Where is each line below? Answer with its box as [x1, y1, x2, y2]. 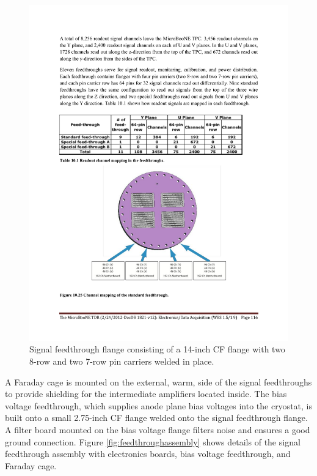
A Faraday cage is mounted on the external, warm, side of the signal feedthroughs [5, 375, 312, 388]
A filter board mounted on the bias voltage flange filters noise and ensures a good [5, 423, 310, 436]
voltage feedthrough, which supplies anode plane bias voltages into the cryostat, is [5, 399, 312, 412]
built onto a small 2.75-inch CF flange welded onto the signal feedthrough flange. [5, 411, 308, 424]
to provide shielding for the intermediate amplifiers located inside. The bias [5, 387, 287, 400]
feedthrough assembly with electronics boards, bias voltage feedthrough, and [5, 447, 291, 460]
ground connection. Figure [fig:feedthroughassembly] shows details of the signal [5, 435, 301, 448]
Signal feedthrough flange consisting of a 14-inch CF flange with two [29, 343, 285, 355]
